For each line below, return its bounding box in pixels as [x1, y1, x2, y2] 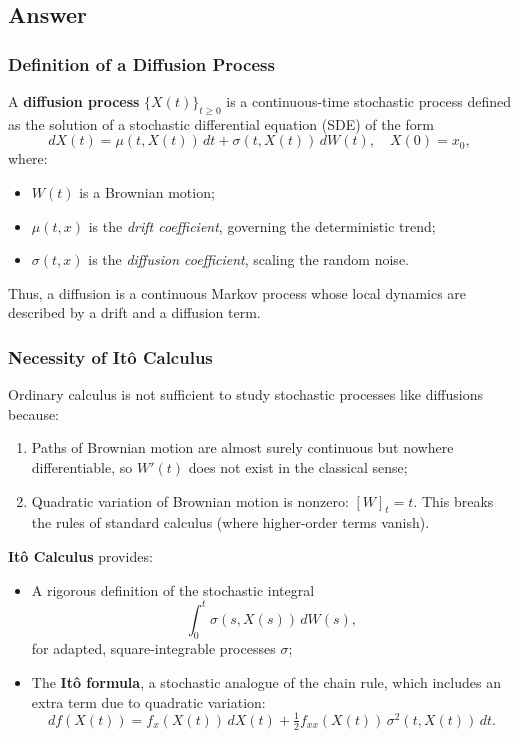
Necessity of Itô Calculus [8, 344, 213, 369]
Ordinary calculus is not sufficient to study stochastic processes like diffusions [8, 384, 483, 405]
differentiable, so [31, 456, 133, 477]
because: [8, 403, 60, 424]
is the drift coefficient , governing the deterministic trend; [88, 215, 436, 236]
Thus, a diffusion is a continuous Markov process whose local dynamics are [8, 282, 467, 303]
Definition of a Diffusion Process [8, 51, 275, 76]
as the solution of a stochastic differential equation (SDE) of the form [8, 113, 434, 134]
